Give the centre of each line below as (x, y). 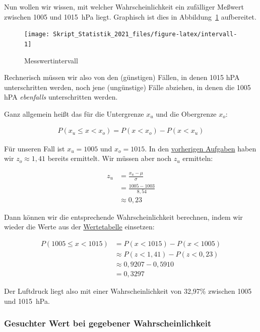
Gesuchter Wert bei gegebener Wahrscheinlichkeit (108, 323)
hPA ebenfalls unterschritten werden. (61, 97)
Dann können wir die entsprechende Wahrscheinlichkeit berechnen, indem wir (123, 217)
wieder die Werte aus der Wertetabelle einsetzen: (79, 227)
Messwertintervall (51, 60)
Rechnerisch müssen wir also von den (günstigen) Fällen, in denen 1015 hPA (122, 77)
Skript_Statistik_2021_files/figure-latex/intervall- (145, 34)
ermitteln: (198, 158)
